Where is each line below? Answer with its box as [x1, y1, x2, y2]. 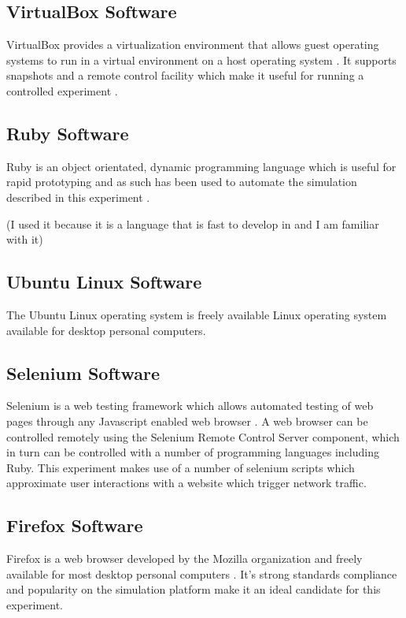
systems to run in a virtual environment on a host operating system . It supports [6, 51, 397, 68]
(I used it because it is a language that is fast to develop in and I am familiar [6, 215, 379, 232]
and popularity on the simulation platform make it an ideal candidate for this [6, 581, 381, 598]
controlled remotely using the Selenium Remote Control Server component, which [6, 428, 400, 445]
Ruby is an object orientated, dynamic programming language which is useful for [6, 158, 397, 174]
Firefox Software [6, 513, 143, 538]
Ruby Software [6, 121, 129, 145]
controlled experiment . [6, 82, 118, 99]
